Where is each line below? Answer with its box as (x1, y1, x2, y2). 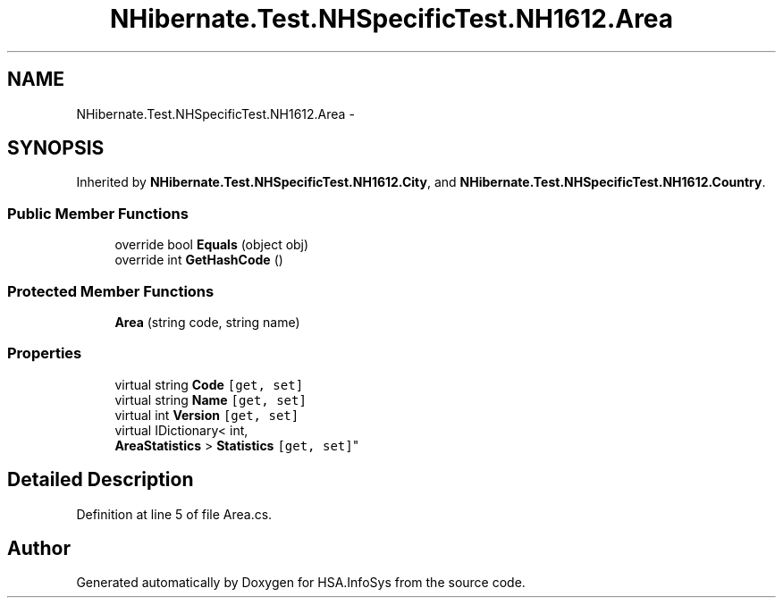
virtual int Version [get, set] (114, 407, 299, 423)
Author (7, 536, 71, 559)
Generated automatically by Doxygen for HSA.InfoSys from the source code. (76, 575, 526, 591)
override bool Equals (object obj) (114, 237, 309, 253)
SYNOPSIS (7, 137, 105, 160)
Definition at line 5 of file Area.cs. (76, 506, 273, 522)
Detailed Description (7, 468, 194, 492)
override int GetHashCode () (114, 252, 283, 268)
